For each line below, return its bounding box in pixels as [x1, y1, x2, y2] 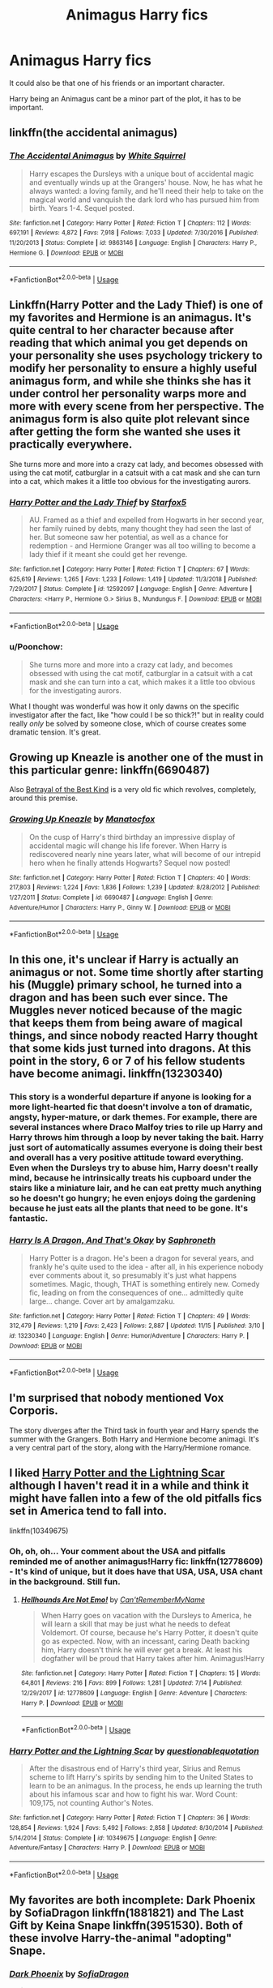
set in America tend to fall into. [9, 1504, 168, 1518]
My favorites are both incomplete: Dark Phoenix [9, 1893, 256, 1907]
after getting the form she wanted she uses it [9, 425, 241, 439]
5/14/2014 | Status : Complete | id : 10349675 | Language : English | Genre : [9, 1834, 217, 1842]
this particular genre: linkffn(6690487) [9, 763, 210, 777]
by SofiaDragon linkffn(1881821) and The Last [9, 1906, 245, 1920]
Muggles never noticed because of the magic [9, 1004, 242, 1018]
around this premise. [9, 793, 78, 803]
